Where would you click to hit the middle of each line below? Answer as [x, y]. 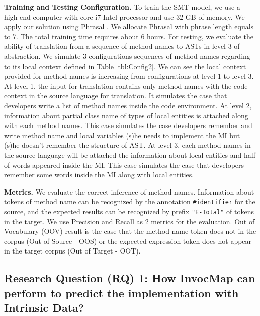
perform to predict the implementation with [121, 293]
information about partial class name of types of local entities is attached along [126, 115]
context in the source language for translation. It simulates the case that [116, 96]
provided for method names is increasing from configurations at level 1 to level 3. [129, 76]
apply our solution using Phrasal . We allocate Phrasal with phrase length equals [129, 26]
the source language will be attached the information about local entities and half [130, 154]
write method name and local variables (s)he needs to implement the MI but [122, 135]
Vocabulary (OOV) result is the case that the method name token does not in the [130, 231]
